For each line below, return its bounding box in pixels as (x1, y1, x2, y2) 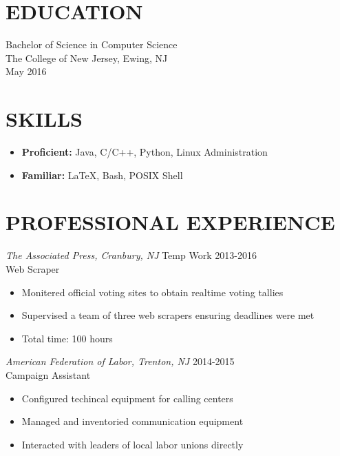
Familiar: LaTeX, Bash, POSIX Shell (21, 167, 183, 182)
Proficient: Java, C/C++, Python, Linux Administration (21, 145, 268, 159)
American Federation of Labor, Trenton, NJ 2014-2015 (6, 354, 235, 369)
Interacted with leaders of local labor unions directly (21, 437, 244, 451)
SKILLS (6, 105, 83, 133)
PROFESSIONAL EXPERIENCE (6, 208, 335, 236)
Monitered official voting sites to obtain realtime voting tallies (21, 284, 284, 299)
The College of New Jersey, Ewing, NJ (6, 50, 168, 65)
